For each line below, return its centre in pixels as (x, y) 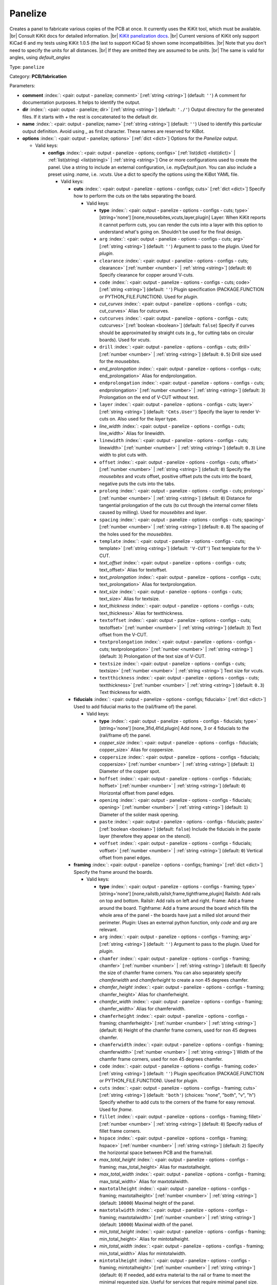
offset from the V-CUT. (124, 634)
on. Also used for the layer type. (144, 419)
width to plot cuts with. (123, 455)
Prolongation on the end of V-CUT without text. (149, 397)
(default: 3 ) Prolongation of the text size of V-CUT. (153, 656)
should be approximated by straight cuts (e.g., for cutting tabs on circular (176, 333)
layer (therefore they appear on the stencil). (145, 836)
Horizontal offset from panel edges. (137, 793)
